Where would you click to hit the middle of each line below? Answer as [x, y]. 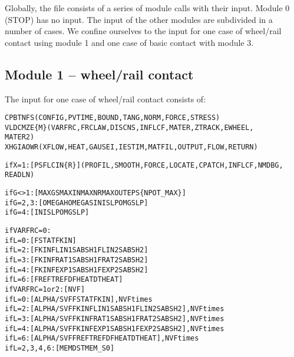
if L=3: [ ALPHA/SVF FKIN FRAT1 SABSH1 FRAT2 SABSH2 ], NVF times [115, 318]
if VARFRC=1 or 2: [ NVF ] [45, 290]
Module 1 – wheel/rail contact [99, 74]
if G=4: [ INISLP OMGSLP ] [47, 213]
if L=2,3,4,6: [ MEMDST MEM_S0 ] [60, 348]
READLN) [20, 175]
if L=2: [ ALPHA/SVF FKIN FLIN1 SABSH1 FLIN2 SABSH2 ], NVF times [115, 309]
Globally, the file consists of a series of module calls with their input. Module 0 [147, 8]
